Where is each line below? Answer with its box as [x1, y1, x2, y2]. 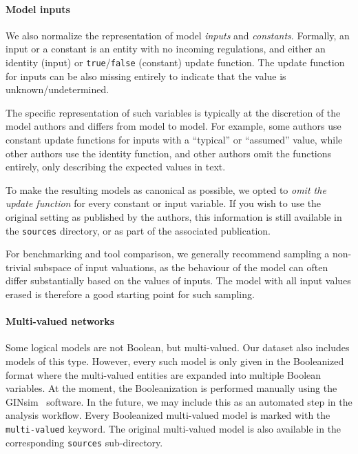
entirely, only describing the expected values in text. [6, 159, 226, 174]
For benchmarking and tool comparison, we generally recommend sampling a [6, 246, 330, 261]
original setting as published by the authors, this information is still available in [6, 209, 342, 224]
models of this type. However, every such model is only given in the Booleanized [6, 354, 344, 368]
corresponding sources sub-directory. [6, 435, 163, 449]
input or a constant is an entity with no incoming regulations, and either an [6, 41, 326, 56]
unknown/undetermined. [6, 82, 109, 97]
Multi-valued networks [6, 314, 115, 328]
